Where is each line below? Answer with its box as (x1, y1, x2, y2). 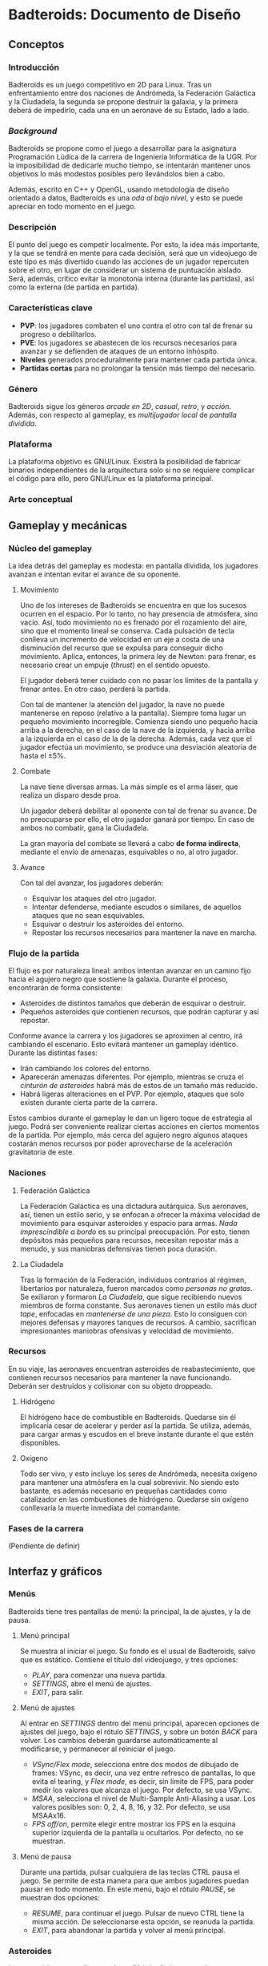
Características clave (8, 302, 94, 314)
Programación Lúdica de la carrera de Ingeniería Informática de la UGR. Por (8, 152, 258, 162)
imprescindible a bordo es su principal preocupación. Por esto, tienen (19, 1227, 250, 1236)
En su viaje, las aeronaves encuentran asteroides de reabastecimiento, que (8, 1364, 256, 1373)
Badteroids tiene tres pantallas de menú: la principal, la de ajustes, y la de (8, 1606, 251, 1616)
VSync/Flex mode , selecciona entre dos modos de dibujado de (31, 1759, 239, 1769)
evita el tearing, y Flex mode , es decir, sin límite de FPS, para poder (31, 1776, 254, 1786)
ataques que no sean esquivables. (31, 910, 146, 920)
